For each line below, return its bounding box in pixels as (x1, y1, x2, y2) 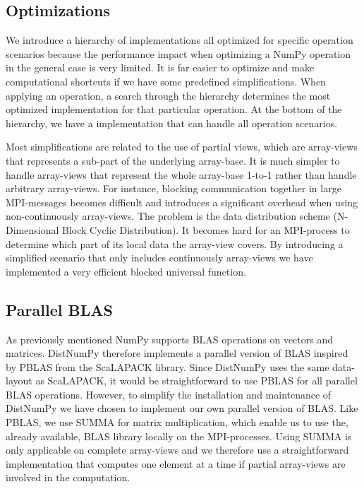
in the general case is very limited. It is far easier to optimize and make (6, 60, 315, 75)
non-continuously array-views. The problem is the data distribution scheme (6, 208, 330, 223)
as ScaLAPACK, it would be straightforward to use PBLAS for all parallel (35, 373, 358, 388)
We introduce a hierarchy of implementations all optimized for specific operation (6, 33, 353, 47)
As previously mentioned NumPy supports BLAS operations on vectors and (6, 331, 334, 346)
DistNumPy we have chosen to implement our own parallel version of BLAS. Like (6, 401, 358, 416)
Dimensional (6, 222, 59, 237)
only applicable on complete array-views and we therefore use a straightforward (6, 442, 349, 457)
